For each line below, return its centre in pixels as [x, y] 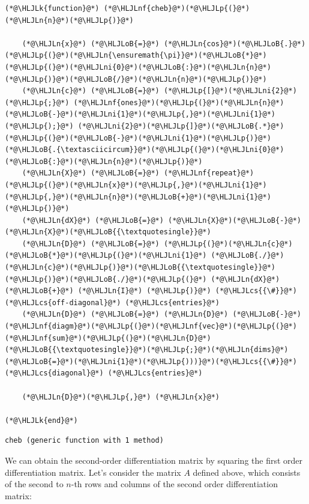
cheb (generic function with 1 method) [84, 441]
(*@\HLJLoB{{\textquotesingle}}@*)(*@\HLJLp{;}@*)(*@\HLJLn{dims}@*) [147, 350]
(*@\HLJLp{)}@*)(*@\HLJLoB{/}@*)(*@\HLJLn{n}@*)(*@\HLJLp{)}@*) [136, 79]
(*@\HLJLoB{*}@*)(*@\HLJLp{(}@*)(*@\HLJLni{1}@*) [106, 256]
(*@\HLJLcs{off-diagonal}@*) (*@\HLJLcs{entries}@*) [112, 302]
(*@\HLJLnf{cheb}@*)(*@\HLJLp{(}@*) [177, 8]
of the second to [34, 484]
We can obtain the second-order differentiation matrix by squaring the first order [154, 460]
